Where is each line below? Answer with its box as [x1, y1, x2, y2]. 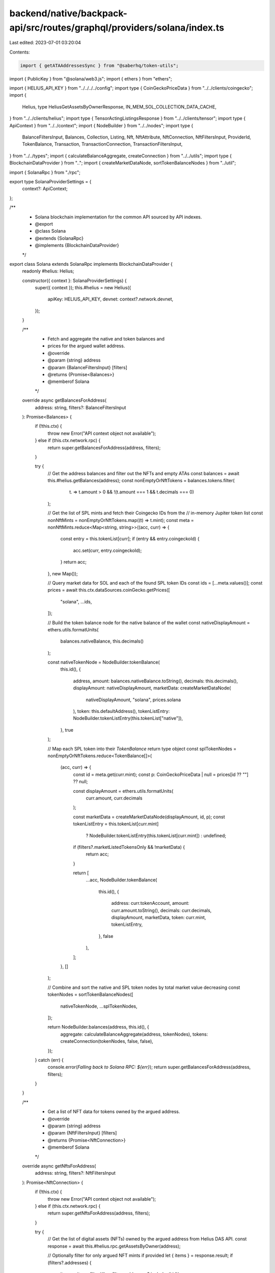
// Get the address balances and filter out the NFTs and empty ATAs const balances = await [47, 470, 239, 476]
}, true [60, 727, 74, 733]
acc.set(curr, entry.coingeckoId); [73, 547, 142, 554]
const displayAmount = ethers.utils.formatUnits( [73, 788, 174, 794]
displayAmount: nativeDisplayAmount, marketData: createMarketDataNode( [73, 685, 231, 691]
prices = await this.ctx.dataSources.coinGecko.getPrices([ [47, 587, 170, 593]
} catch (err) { [35, 1057, 64, 1063]
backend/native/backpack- [9, 8, 127, 19]
